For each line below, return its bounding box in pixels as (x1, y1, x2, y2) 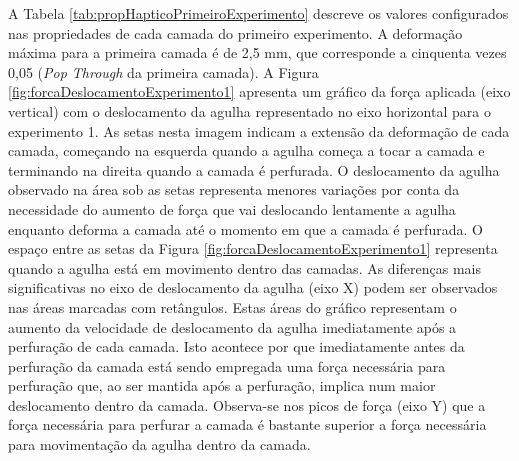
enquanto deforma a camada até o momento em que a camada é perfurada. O (8, 218, 483, 239)
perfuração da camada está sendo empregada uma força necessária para (8, 355, 446, 376)
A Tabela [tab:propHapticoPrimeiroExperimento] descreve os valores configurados (8, 3, 509, 23)
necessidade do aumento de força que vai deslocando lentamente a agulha (8, 198, 456, 219)
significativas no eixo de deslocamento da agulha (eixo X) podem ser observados (8, 277, 498, 298)
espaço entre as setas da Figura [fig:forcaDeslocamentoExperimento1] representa (8, 238, 498, 259)
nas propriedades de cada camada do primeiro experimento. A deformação (8, 22, 463, 43)
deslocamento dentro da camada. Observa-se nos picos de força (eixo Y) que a (8, 394, 486, 415)
